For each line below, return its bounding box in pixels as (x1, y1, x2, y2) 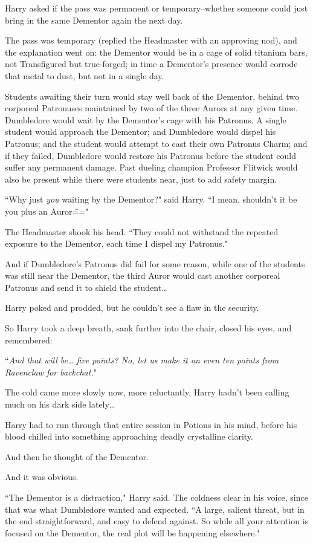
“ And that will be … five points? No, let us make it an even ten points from (5, 354, 279, 366)
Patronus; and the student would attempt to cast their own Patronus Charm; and (5, 137, 308, 149)
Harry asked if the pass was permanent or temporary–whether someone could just (5, 2, 308, 14)
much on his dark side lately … (5, 398, 115, 411)
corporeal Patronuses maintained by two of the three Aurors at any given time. (5, 102, 298, 114)
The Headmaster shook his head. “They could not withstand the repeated (5, 225, 279, 238)
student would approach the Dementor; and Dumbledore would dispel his (5, 125, 276, 138)
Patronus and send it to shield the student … (5, 281, 167, 293)
